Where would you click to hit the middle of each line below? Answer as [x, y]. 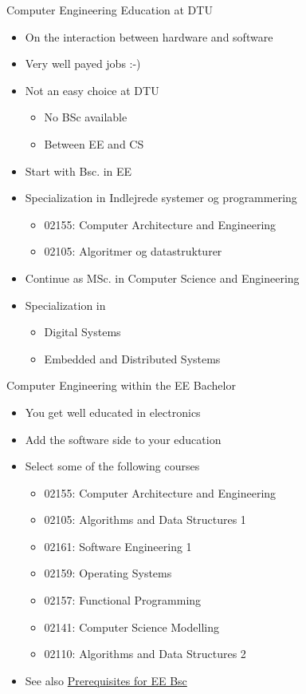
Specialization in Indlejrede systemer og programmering [161, 198]
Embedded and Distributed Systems [132, 358]
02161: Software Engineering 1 [118, 546]
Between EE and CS [94, 143]
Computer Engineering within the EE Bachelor [121, 385]
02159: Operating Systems [108, 573]
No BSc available [86, 117]
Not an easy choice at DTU [92, 90]
